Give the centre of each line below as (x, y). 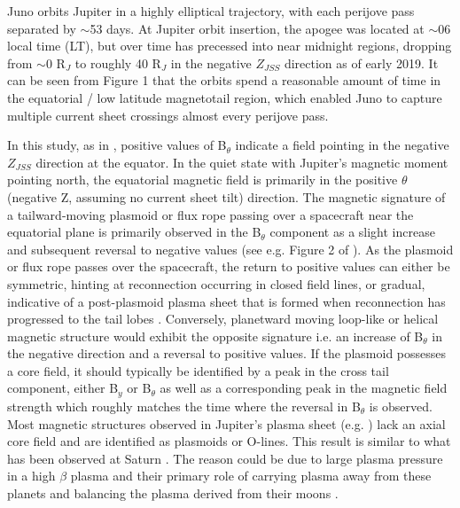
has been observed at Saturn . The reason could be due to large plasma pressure (225, 458)
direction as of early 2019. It (361, 63)
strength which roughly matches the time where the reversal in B (184, 406)
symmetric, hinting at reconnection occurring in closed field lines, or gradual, (216, 283)
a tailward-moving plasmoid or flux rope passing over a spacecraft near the (211, 214)
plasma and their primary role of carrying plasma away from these (251, 476)
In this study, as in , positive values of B (117, 145)
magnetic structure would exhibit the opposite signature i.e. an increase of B (215, 336)
